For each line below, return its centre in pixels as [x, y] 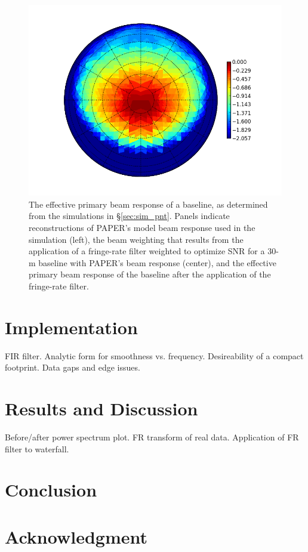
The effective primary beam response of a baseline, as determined [148, 204]
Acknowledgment [76, 536]
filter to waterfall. [37, 448]
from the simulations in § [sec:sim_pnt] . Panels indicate [129, 216]
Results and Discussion [101, 408]
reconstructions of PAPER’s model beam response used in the [142, 227]
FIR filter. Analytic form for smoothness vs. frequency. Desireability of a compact [154, 355]
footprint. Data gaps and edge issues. [73, 367]
